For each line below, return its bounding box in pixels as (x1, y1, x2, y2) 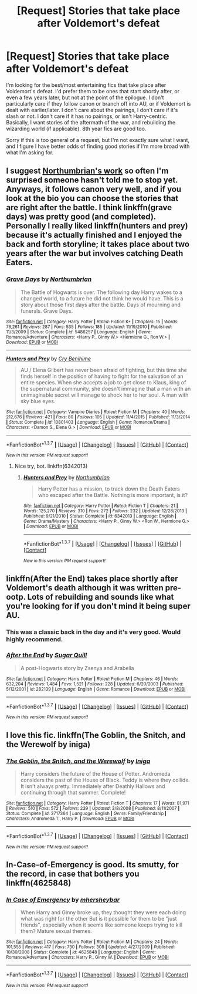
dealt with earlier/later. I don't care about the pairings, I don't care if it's (6, 106, 178, 113)
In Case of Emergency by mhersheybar (6, 895, 120, 904)
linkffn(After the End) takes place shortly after (6, 574, 178, 584)
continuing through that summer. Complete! (20, 789, 126, 796)
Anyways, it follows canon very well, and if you (6, 184, 182, 194)
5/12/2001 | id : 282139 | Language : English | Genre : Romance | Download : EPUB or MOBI (6, 686, 186, 692)
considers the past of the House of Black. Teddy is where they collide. (20, 776, 191, 783)
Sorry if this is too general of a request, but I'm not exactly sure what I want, (6, 136, 189, 143)
